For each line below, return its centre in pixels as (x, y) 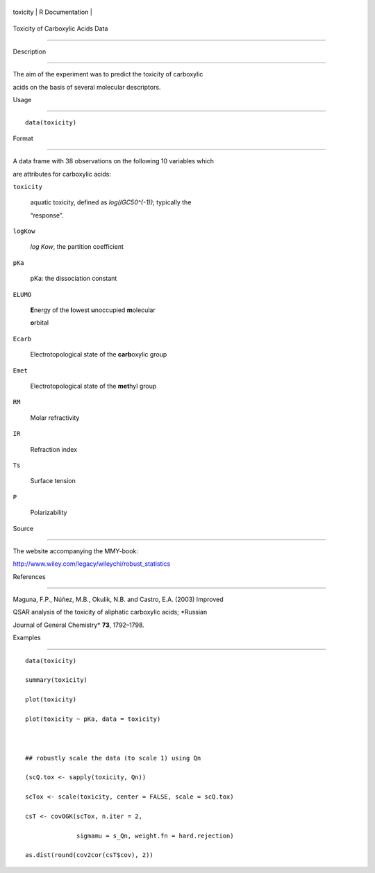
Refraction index (54, 449)
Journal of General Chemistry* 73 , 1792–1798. (79, 625)
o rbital (39, 323)
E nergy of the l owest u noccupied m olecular (93, 310)
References (29, 576)
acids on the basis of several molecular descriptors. (87, 87)
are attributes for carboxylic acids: (62, 174)
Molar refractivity (55, 418)
